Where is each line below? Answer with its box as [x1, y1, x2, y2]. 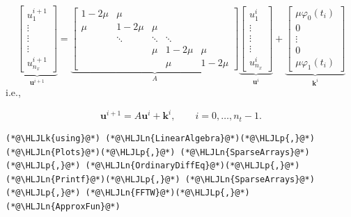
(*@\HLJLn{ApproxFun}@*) [6, 201, 120, 211]
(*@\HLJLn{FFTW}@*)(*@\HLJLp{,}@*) [85, 188, 250, 198]
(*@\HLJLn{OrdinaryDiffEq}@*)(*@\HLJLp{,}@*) [85, 161, 300, 171]
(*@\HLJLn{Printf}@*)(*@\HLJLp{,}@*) [6, 174, 180, 184]
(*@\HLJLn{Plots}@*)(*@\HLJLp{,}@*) [6, 147, 175, 157]
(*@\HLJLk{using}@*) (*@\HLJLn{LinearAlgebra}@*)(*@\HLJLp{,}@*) [6, 133, 315, 143]
